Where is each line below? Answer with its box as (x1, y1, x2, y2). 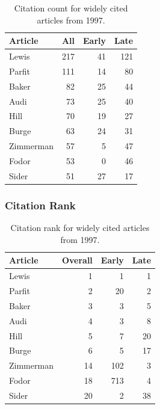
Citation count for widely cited (14, 2, 128, 14)
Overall (61, 254, 93, 266)
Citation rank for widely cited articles (10, 221, 150, 234)
